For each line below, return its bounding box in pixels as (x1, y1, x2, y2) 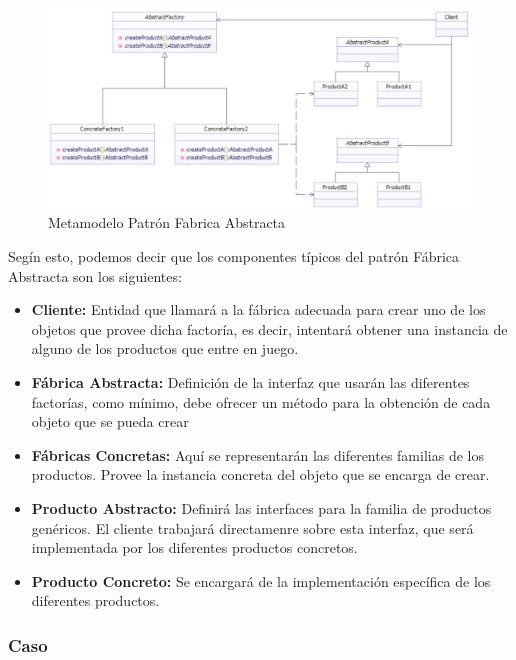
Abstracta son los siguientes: (8, 265, 182, 286)
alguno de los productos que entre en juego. (31, 338, 299, 359)
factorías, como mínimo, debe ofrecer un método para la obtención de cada (31, 391, 491, 412)
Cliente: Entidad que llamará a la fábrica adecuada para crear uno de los (31, 299, 486, 320)
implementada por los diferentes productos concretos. (31, 537, 358, 558)
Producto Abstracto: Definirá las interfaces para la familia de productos (31, 497, 492, 518)
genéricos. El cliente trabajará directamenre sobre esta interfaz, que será (31, 517, 474, 538)
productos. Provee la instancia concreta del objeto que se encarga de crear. (31, 464, 490, 485)
